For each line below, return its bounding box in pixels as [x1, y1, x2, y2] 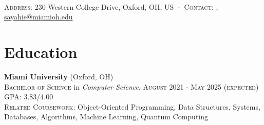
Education [4, 41, 78, 62]
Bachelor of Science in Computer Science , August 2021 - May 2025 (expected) [4, 81, 259, 92]
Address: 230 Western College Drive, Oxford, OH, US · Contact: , [4, 1, 218, 12]
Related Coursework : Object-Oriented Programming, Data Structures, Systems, [4, 101, 260, 112]
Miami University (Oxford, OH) [4, 71, 114, 81]
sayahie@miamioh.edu [4, 11, 73, 22]
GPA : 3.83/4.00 [4, 91, 53, 102]
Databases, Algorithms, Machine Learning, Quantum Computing [4, 111, 209, 122]
